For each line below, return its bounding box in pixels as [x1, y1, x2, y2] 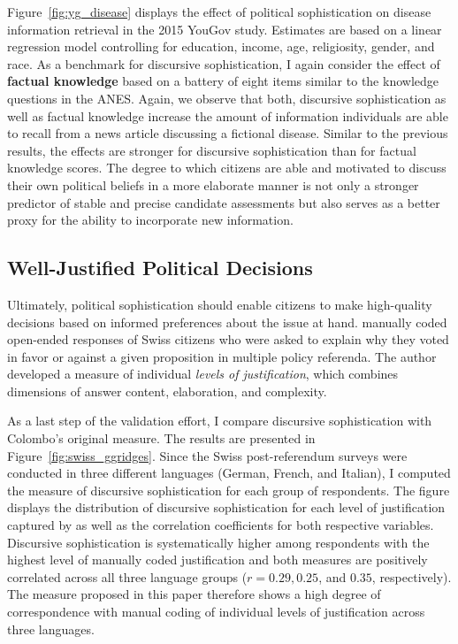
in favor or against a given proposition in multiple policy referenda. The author [7, 347, 437, 365]
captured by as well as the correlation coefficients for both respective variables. [7, 516, 434, 534]
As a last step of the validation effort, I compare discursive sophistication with [7, 411, 432, 430]
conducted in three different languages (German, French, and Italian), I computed [7, 464, 451, 482]
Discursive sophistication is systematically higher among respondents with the [7, 533, 430, 551]
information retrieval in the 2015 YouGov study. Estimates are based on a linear [7, 19, 442, 38]
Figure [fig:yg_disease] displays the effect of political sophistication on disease [7, 3, 431, 20]
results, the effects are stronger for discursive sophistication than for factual [7, 141, 416, 159]
